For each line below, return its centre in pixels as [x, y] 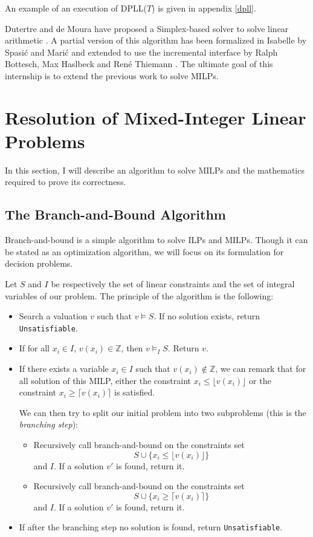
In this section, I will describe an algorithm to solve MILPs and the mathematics [155, 170]
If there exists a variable [64, 369]
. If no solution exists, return [207, 316]
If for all [34, 348]
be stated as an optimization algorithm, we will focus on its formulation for [144, 251]
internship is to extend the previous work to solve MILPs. [112, 75]
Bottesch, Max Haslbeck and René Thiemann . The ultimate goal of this [139, 64]
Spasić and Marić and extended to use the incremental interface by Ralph [141, 52]
